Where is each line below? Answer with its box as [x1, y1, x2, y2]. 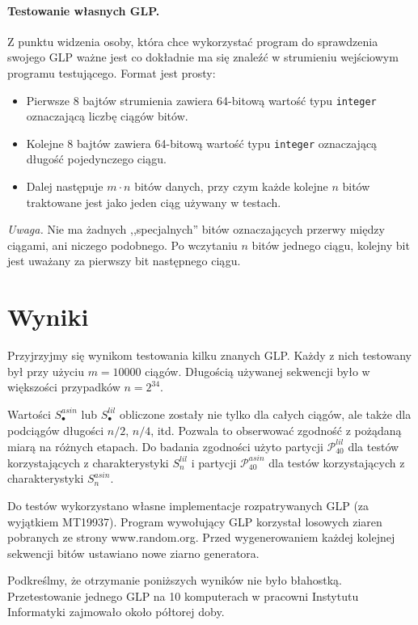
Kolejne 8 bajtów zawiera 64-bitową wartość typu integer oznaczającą [26, 134, 378, 151]
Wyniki [7, 300, 89, 333]
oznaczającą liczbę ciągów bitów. [26, 108, 188, 125]
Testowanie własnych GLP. [7, 2, 160, 19]
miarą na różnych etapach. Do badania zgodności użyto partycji [7, 437, 323, 454]
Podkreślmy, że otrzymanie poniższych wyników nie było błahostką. [7, 572, 342, 589]
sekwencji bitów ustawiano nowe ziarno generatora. [7, 544, 260, 561]
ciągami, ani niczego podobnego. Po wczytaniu [7, 236, 238, 253]
